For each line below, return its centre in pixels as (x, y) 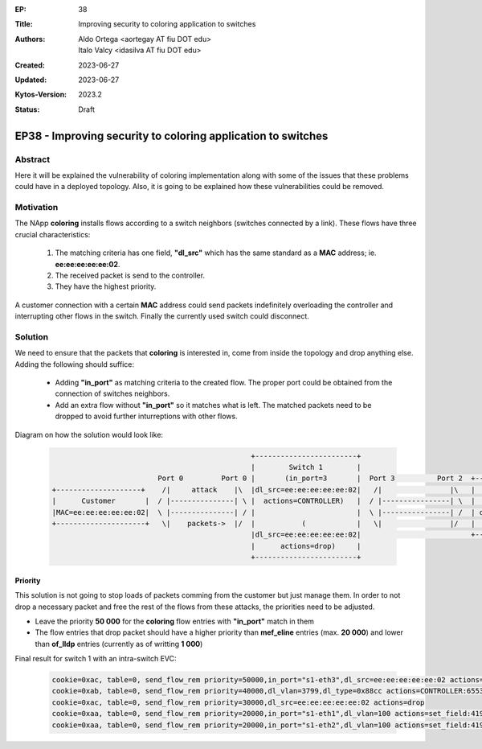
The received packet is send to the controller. (130, 275)
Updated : (31, 80)
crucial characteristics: (53, 234)
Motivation (37, 208)
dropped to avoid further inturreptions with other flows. (146, 416)
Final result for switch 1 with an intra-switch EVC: (96, 659)
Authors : (30, 39)
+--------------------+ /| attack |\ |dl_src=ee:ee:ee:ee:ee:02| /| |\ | (263, 490)
